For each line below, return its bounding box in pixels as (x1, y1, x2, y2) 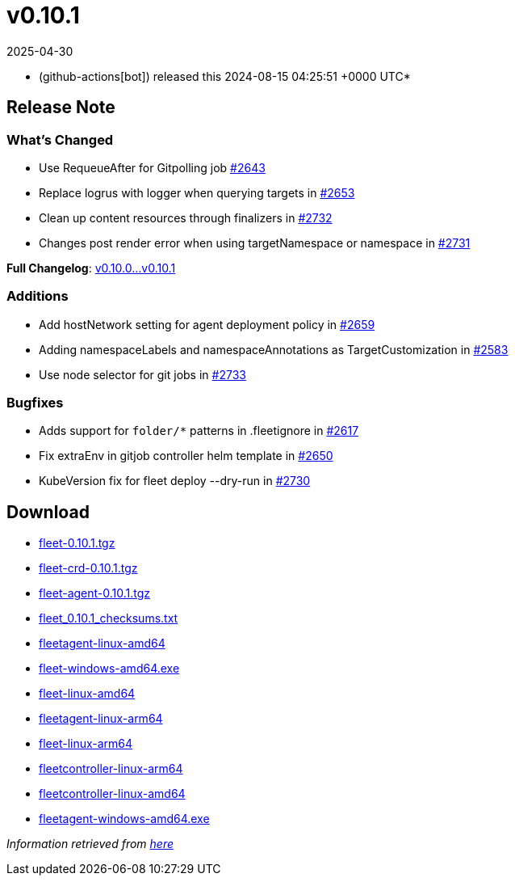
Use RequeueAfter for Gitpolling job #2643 (39, 160, 266, 175)
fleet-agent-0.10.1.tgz (39, 586, 151, 601)
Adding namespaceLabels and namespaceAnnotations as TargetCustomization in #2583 (39, 342, 509, 357)
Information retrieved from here (6, 837, 174, 851)
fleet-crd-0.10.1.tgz (39, 561, 138, 576)
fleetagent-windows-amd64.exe (39, 812, 210, 826)
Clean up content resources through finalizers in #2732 (39, 210, 333, 225)
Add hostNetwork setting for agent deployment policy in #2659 (39, 317, 375, 331)
